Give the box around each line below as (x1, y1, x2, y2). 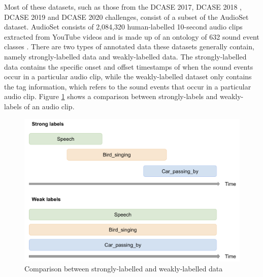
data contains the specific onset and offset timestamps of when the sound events (4, 61, 253, 72)
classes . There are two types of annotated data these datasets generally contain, (4, 41, 254, 52)
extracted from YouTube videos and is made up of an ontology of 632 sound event (4, 31, 259, 42)
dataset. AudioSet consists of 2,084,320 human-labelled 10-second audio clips (4, 21, 243, 32)
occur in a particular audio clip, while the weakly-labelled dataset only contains (4, 71, 252, 82)
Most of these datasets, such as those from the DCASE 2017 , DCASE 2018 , (4, 2, 242, 12)
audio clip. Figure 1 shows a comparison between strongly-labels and (4, 91, 218, 102)
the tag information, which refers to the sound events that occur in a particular (4, 81, 251, 91)
